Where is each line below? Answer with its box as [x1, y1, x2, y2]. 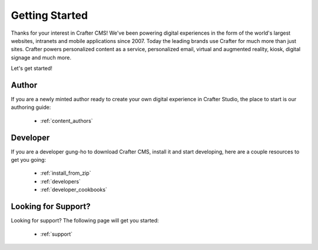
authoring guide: [11, 104, 51, 111]
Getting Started [11, 9, 88, 22]
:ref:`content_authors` [40, 117, 94, 124]
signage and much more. [11, 54, 72, 61]
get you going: [11, 156, 47, 164]
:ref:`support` [40, 230, 73, 238]
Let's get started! [11, 65, 53, 72]
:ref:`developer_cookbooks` [40, 186, 107, 194]
